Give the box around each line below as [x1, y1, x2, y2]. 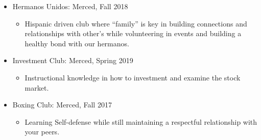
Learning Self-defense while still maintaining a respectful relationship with [25, 116, 257, 127]
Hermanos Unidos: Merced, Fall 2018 [12, 1, 128, 11]
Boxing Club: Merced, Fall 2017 [12, 99, 112, 110]
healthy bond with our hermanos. [25, 38, 129, 48]
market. [25, 82, 49, 93]
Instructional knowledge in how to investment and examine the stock [25, 72, 241, 82]
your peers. [25, 126, 60, 137]
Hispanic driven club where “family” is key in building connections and [25, 18, 247, 29]
